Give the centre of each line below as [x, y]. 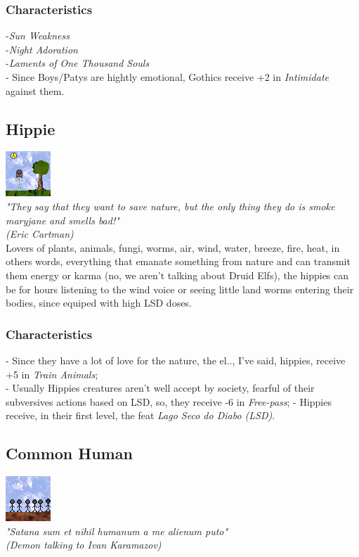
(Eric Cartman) [40, 234]
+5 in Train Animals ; [52, 374]
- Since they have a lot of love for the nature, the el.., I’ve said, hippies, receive [176, 360]
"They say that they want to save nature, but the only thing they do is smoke [170, 206]
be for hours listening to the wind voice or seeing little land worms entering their [180, 289]
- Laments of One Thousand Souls [78, 63]
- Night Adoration [42, 49]
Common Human [69, 453]
